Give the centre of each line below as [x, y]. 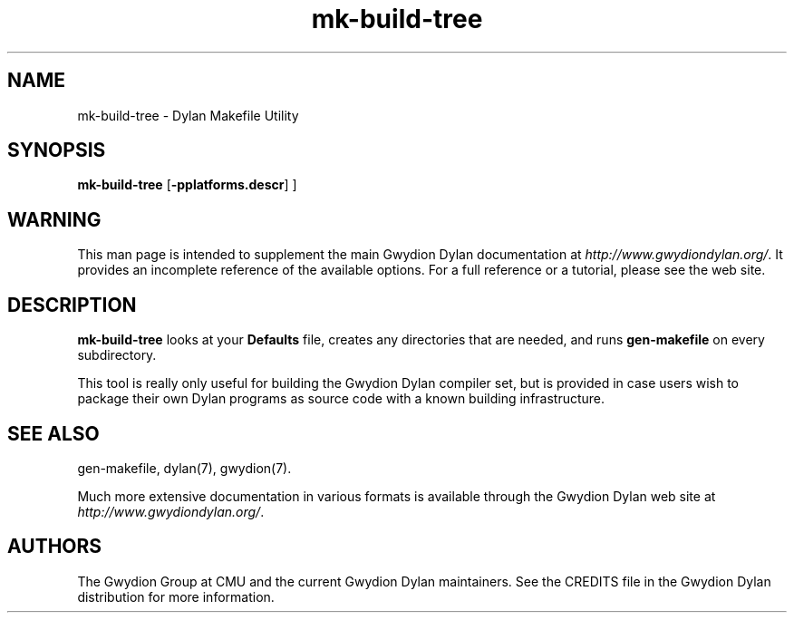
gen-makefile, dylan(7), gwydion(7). [184, 468]
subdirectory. [117, 355]
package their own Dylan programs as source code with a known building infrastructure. [341, 399]
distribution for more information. [176, 596]
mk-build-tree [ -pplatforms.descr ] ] [187, 185]
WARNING [54, 219]
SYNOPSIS [57, 150]
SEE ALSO [53, 433]
